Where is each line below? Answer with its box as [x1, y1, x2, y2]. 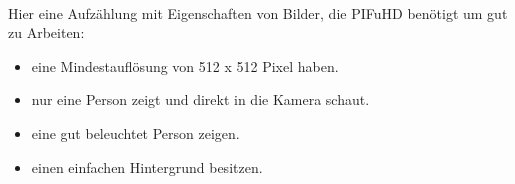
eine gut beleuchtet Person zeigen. [31, 122, 240, 143]
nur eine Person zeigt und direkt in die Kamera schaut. [31, 89, 370, 110]
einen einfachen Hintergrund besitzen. [31, 156, 263, 177]
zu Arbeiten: [8, 22, 85, 43]
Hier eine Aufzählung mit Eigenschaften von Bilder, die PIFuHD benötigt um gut [8, 2, 508, 23]
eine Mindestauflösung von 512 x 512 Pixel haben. [31, 55, 339, 76]
